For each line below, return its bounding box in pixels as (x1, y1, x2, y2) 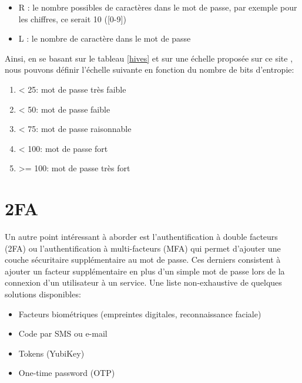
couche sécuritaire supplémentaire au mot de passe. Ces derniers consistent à (5, 253, 281, 266)
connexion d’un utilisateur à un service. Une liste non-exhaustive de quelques (5, 276, 282, 289)
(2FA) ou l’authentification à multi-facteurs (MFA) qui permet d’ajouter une (5, 242, 281, 254)
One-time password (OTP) (18, 367, 115, 379)
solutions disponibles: (5, 288, 81, 300)
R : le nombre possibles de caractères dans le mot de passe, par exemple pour (18, 1, 297, 13)
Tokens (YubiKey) (18, 347, 85, 359)
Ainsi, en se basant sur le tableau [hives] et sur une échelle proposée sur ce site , (5, 52, 293, 64)
